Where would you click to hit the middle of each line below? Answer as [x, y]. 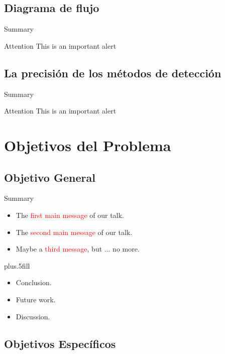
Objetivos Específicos [60, 343]
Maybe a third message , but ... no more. [78, 249]
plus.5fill [17, 265]
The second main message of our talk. [74, 232]
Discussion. [33, 316]
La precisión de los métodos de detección [113, 73]
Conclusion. [34, 282]
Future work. [36, 299]
